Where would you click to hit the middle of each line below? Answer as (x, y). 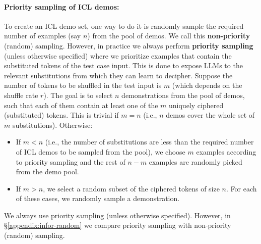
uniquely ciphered (196, 105)
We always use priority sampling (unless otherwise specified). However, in (117, 215)
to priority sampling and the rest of (71, 161)
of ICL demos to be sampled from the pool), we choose (101, 151)
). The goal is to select (78, 95)
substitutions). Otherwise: (52, 125)
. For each (242, 188)
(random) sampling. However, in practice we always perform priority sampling (129, 45)
